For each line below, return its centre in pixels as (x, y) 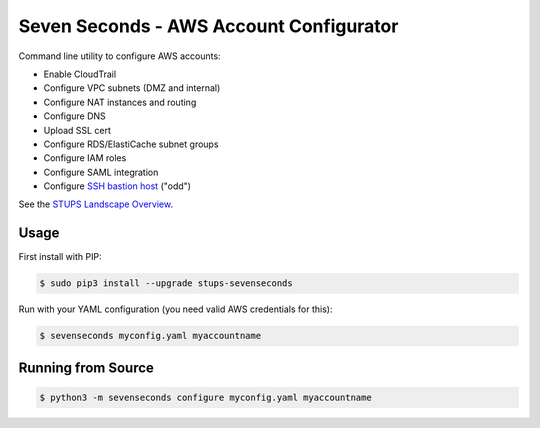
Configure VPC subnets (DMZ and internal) (132, 88)
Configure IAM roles (85, 158)
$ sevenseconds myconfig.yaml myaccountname (150, 336)
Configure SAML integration (101, 172)
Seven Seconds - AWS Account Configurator (208, 26)
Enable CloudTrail (80, 74)
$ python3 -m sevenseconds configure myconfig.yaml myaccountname (205, 397)
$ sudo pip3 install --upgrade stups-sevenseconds (166, 283)
